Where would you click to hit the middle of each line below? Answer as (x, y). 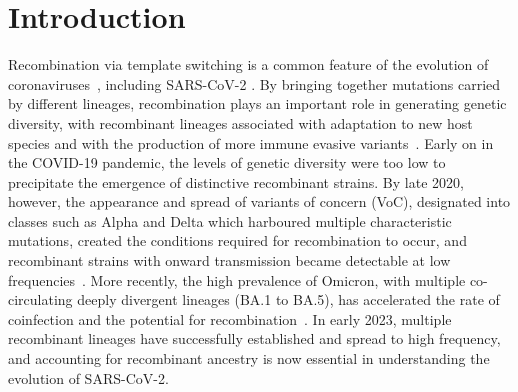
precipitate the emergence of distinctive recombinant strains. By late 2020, (236, 181)
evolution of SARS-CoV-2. (88, 377)
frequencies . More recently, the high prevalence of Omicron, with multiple (237, 279)
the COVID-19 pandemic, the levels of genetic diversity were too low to (227, 162)
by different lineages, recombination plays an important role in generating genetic (257, 103)
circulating (40, 299)
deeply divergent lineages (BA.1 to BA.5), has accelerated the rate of (288, 299)
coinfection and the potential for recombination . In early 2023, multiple (230, 318)
